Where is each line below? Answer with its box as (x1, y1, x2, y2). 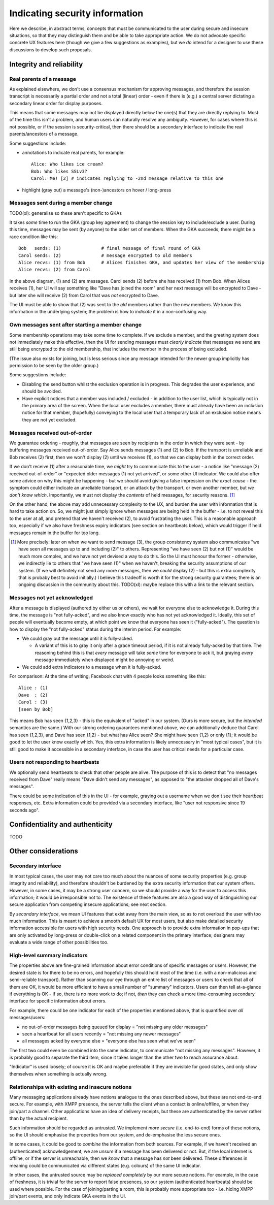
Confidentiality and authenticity (9, 820, 113, 829)
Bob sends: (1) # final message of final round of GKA (18, 245, 200, 251)
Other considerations (9, 847, 79, 856)
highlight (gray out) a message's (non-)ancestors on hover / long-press (22, 187, 172, 193)
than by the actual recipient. (9, 1115, 68, 1122)
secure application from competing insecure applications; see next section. (9, 901, 167, 907)
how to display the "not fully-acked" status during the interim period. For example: (9, 626, 181, 632)
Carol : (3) (18, 699, 48, 705)
